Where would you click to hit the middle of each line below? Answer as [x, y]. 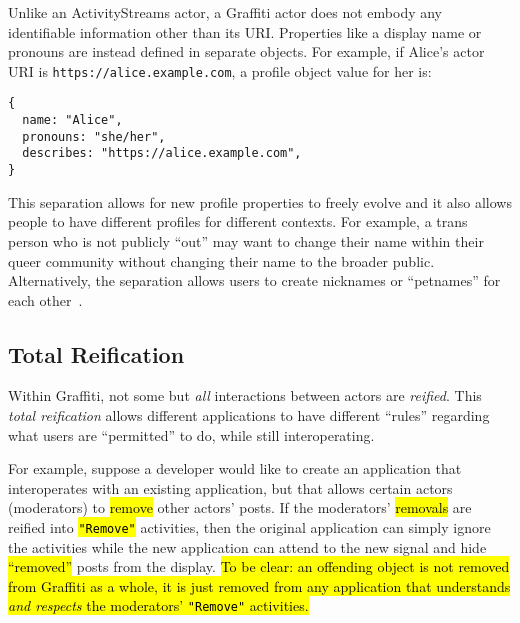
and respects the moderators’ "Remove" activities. [158, 605]
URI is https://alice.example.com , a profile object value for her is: [220, 70]
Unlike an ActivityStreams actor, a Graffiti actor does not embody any [225, 12]
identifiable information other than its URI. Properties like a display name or [245, 31]
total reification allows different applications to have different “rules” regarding [249, 415]
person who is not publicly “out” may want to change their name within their [246, 240]
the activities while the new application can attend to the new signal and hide [247, 546]
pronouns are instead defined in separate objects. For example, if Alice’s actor [246, 51]
